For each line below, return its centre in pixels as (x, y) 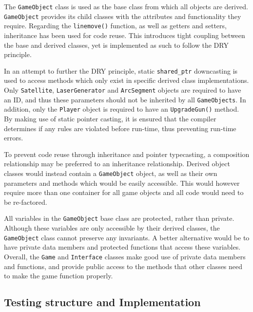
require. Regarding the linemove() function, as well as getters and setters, (115, 26)
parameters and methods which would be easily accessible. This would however (122, 183)
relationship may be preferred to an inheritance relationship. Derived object (117, 164)
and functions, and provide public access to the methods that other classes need (123, 266)
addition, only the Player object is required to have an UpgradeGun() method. (122, 109)
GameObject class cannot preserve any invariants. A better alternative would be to (127, 237)
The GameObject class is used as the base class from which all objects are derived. (126, 6)
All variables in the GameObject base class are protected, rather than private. (119, 218)
